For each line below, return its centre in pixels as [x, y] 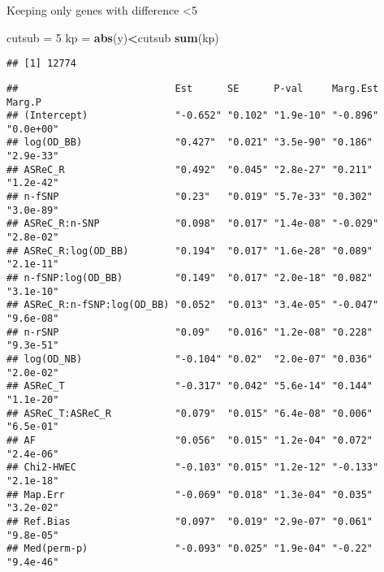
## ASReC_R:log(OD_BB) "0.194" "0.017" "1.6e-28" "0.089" [190, 251]
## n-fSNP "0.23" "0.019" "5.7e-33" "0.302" [190, 197]
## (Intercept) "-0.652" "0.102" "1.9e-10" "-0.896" [193, 116]
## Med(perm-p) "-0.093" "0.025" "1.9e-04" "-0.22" [190, 549]
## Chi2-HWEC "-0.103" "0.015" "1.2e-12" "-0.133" [193, 468]
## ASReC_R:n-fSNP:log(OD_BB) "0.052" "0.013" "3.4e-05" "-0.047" [193, 305]
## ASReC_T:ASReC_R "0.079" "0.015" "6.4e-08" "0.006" [190, 413]
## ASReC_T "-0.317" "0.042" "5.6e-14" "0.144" [190, 386]
